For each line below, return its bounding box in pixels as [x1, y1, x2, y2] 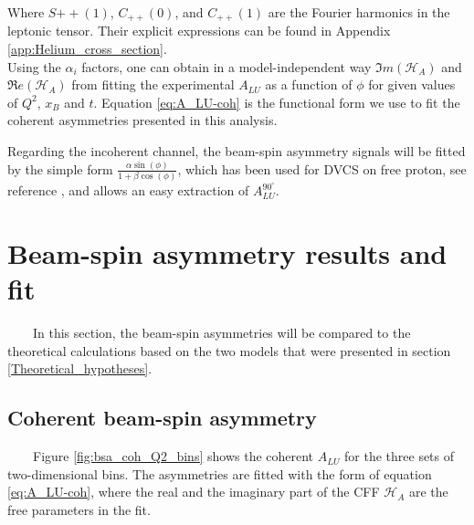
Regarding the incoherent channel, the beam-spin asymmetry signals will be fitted [7, 142, 466, 161]
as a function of [265, 75, 353, 94]
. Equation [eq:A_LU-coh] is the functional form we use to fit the [93, 92, 460, 111]
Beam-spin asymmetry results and [7, 235, 448, 272]
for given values [368, 75, 456, 94]
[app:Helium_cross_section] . [7, 39, 167, 58]
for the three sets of [344, 446, 455, 466]
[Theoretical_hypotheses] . [7, 359, 153, 378]
